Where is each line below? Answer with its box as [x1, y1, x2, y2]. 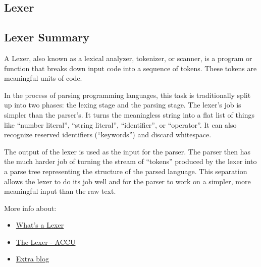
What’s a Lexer [16, 220, 64, 230]
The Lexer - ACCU [16, 236, 76, 247]
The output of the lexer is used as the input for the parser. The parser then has [4, 146, 250, 156]
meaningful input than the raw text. [4, 186, 116, 196]
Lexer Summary [4, 29, 89, 45]
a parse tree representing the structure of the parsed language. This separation [4, 166, 247, 176]
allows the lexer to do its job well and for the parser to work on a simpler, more [4, 176, 251, 186]
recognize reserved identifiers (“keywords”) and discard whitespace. [4, 129, 212, 140]
